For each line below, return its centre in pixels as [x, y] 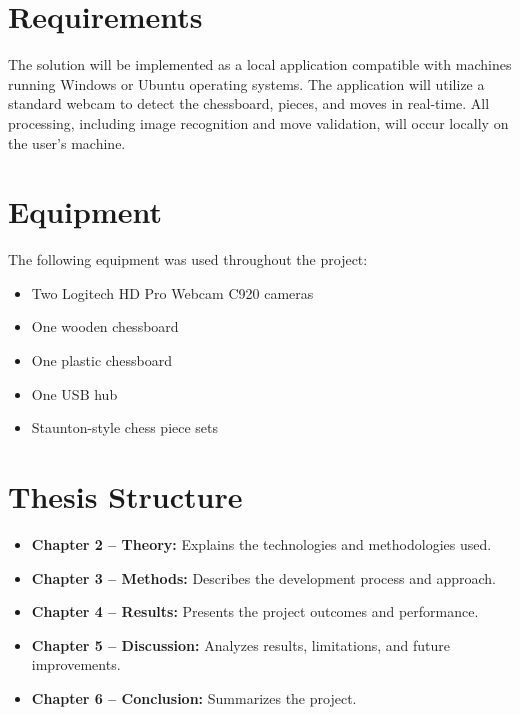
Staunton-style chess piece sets [125, 427]
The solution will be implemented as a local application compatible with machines [260, 64]
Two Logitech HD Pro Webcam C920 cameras [172, 292]
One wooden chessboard [105, 326]
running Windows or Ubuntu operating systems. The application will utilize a [246, 83]
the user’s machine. [67, 142]
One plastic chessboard [102, 360]
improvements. [76, 664]
